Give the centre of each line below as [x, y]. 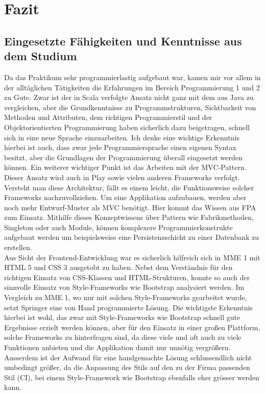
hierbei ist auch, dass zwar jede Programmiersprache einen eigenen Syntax [120, 147]
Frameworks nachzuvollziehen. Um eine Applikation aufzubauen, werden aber [125, 197]
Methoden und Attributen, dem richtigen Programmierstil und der [108, 117]
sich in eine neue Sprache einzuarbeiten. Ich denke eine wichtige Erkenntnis [122, 137]
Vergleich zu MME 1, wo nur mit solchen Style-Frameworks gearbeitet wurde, [126, 297]
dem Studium [41, 56]
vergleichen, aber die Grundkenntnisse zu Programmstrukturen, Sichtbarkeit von [130, 107]
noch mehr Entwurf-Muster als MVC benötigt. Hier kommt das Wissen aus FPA [130, 207]
